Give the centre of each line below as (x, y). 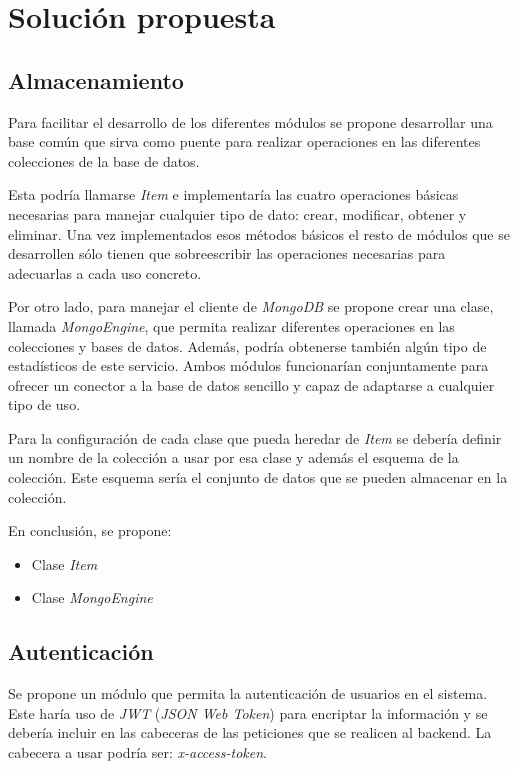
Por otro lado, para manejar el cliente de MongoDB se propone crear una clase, (251, 306)
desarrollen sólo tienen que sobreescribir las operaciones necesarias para (227, 253)
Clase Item (64, 563)
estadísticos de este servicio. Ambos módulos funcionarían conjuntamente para (248, 365)
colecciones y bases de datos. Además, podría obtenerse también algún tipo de (247, 345)
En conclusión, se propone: (90, 530)
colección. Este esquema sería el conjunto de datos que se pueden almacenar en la (258, 477)
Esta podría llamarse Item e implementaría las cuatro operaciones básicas (233, 194)
